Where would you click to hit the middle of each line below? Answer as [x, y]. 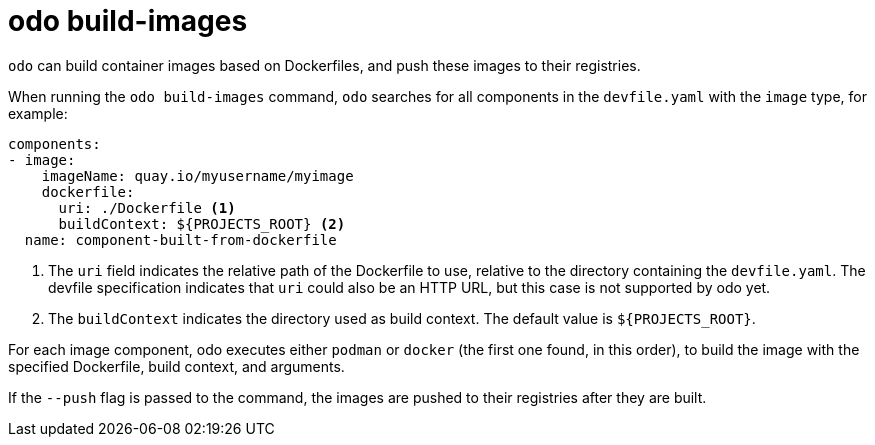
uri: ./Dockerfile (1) [147, 207]
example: [38, 113]
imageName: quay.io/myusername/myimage [197, 175]
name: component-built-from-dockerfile [180, 239]
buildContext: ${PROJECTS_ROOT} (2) [202, 223]
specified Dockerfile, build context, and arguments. [176, 366]
